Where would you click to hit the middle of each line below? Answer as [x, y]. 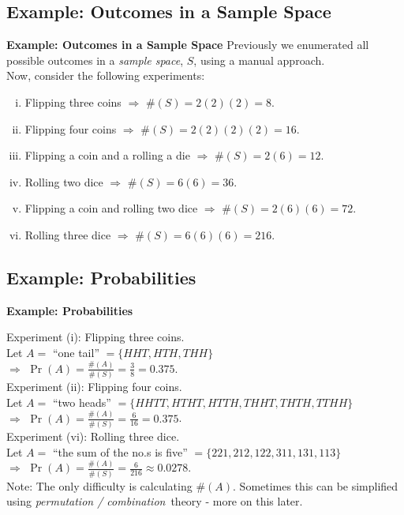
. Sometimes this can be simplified [316, 485]
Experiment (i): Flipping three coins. [95, 337]
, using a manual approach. [259, 60]
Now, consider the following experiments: [106, 75]
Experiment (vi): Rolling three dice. [93, 436]
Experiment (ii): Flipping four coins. [94, 387]
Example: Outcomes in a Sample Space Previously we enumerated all [188, 45]
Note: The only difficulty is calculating [99, 485]
